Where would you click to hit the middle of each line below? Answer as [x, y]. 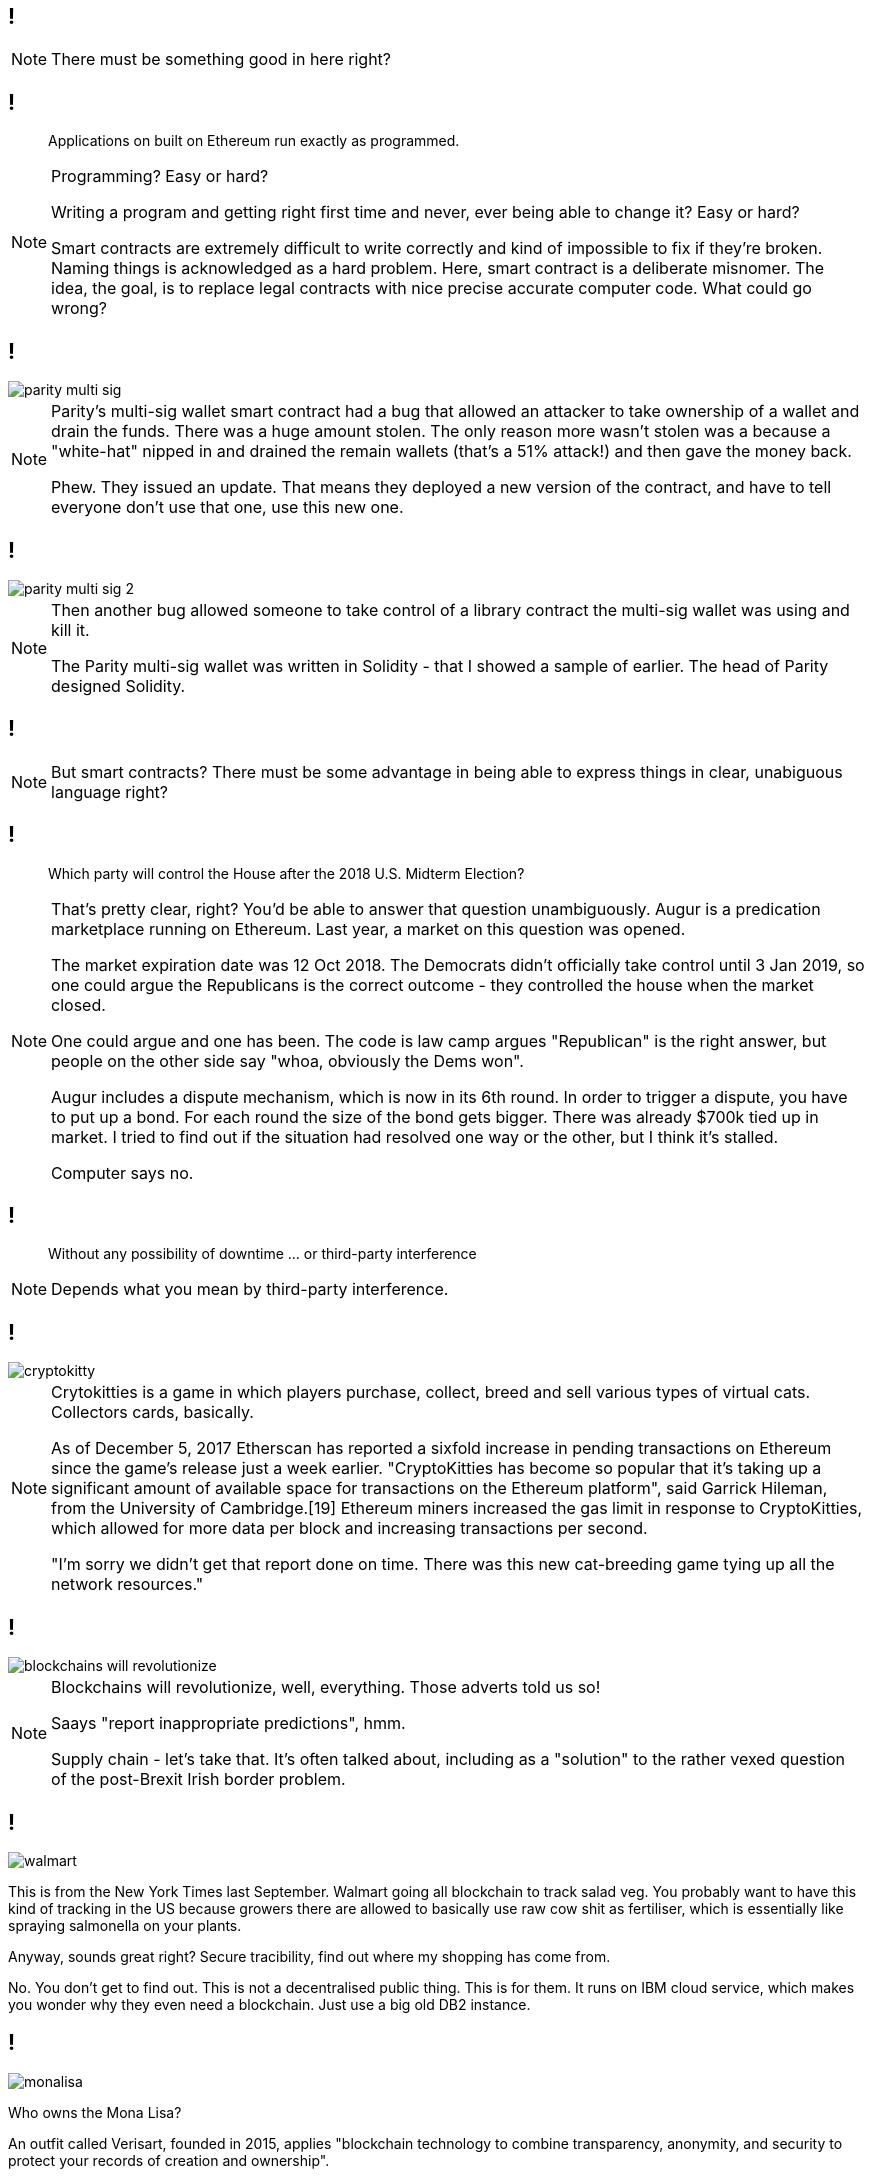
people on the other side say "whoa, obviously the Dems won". [287, 1060]
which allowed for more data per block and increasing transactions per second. [349, 1528]
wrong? [79, 308]
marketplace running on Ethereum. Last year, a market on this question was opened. [368, 928]
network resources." [127, 1584]
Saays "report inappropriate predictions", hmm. [228, 1723]
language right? [110, 791]
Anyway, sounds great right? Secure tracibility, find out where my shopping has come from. [309, 1957]
